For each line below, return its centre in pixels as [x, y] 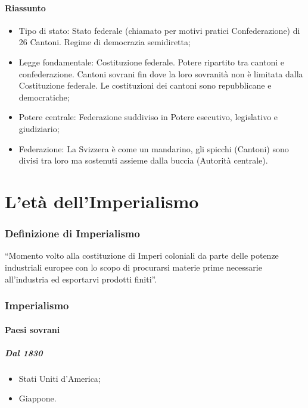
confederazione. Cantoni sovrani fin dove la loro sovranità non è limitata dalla [161, 73]
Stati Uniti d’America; [60, 378]
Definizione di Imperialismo [72, 233]
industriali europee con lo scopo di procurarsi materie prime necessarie [133, 267]
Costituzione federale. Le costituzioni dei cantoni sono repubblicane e [145, 85]
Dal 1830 [24, 352]
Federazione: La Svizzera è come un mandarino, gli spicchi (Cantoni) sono [154, 148]
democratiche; [44, 97]
